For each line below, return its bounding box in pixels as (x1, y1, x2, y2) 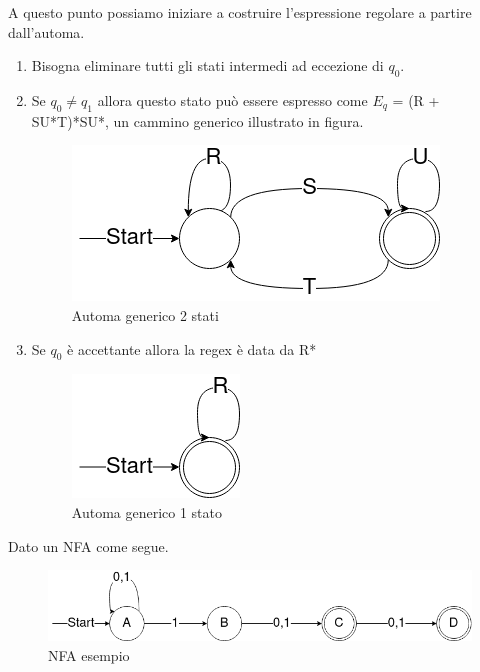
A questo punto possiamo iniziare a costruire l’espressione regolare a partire (8, 2, 472, 22)
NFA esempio (48, 644, 130, 665)
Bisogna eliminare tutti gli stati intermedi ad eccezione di (31, 55, 384, 76)
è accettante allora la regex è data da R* (67, 338, 317, 359)
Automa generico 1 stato (71, 501, 223, 522)
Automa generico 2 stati (71, 304, 219, 325)
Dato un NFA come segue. (8, 535, 169, 556)
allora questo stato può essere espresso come (97, 89, 368, 110)
